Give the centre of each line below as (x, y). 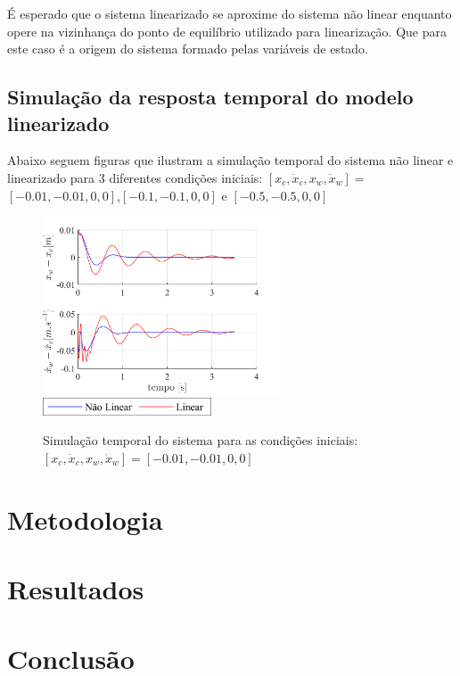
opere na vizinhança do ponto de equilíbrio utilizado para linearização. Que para (227, 31)
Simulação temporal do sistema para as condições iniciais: (201, 440)
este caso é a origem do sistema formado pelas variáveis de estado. (188, 49)
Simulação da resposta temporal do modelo (210, 97)
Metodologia (85, 519)
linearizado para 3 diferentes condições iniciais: (135, 177)
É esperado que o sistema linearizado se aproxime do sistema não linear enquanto (230, 13)
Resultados (76, 588)
